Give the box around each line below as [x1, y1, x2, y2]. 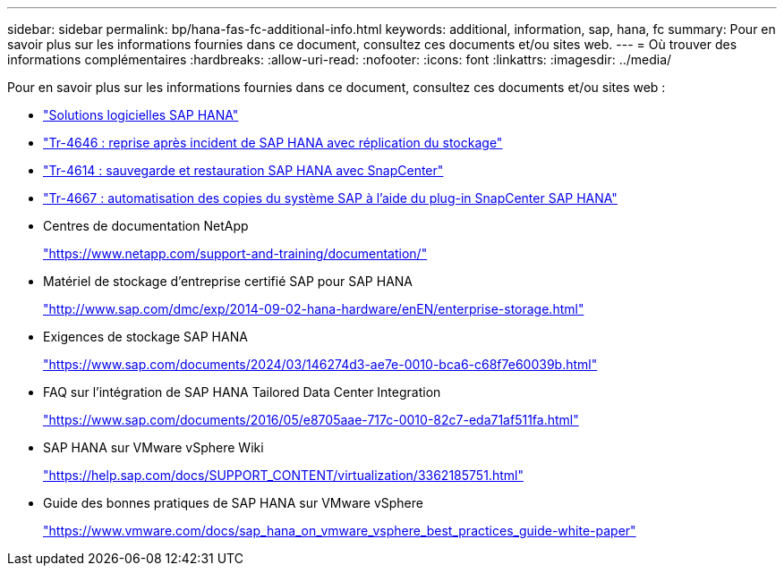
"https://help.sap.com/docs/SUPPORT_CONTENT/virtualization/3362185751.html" [43, 468, 524, 483]
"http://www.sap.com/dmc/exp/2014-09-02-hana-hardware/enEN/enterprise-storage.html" [43, 301, 584, 316]
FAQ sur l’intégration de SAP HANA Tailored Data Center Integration [43, 384, 441, 400]
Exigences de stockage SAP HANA [43, 329, 248, 344]
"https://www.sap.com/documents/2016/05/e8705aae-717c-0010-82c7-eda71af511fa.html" [43, 412, 579, 427]
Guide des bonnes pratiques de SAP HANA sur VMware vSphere [43, 495, 423, 510]
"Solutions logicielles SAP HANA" [43, 107, 239, 122]
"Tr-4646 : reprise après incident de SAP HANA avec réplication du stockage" [43, 135, 503, 150]
